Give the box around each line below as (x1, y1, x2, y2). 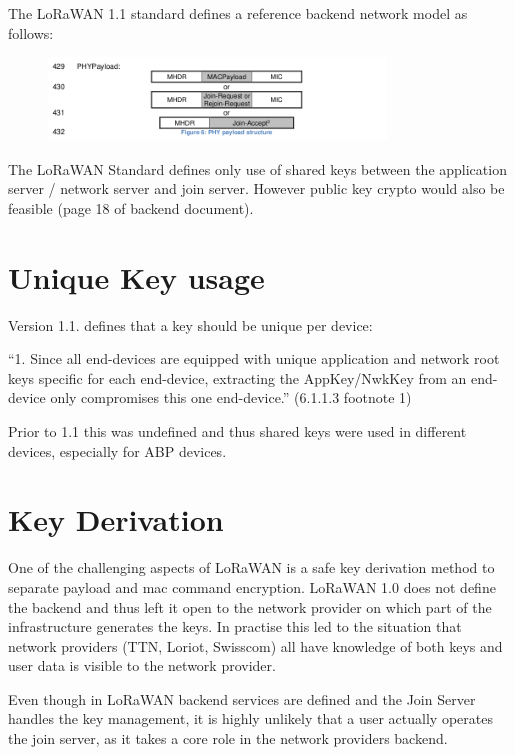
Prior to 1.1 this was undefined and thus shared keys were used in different (8, 421, 467, 441)
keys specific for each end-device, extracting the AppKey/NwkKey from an (8, 367, 467, 388)
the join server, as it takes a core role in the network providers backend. (8, 728, 448, 749)
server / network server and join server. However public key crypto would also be (8, 178, 505, 199)
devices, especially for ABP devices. (8, 440, 227, 461)
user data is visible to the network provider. (8, 655, 276, 676)
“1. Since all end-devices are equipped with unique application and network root (8, 348, 500, 369)
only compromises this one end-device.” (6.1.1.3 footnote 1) (50, 387, 412, 408)
